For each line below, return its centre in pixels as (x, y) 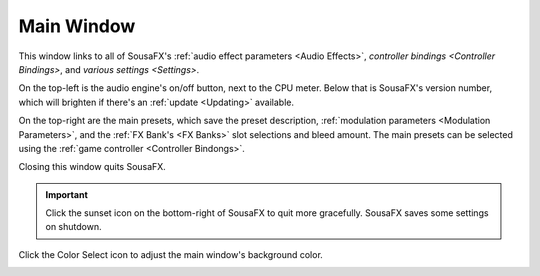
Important (67, 194)
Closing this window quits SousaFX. (92, 167)
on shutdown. (73, 227)
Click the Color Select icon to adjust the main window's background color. (171, 254)
